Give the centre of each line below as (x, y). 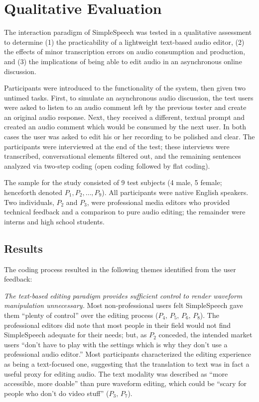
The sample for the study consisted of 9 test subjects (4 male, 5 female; (113, 182)
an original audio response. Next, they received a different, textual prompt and (124, 117)
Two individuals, (29, 202)
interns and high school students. (54, 221)
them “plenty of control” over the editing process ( (81, 315)
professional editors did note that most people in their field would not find (118, 325)
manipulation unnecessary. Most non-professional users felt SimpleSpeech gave (124, 305)
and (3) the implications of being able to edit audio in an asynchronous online (123, 61)
